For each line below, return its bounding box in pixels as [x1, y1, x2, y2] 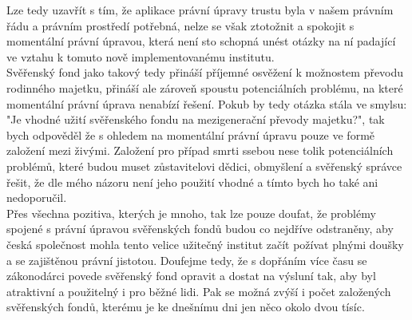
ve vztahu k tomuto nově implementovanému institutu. [6, 48, 275, 65]
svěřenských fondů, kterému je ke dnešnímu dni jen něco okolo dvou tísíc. [6, 298, 365, 315]
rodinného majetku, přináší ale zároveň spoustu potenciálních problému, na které [6, 79, 403, 96]
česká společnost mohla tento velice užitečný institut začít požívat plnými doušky [6, 235, 404, 252]
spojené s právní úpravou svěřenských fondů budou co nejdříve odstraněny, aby [6, 220, 394, 237]
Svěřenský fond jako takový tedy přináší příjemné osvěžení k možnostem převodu [6, 64, 404, 81]
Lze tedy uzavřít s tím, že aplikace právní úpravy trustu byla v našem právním [6, 2, 394, 18]
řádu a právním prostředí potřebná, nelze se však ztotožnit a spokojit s [6, 17, 355, 34]
